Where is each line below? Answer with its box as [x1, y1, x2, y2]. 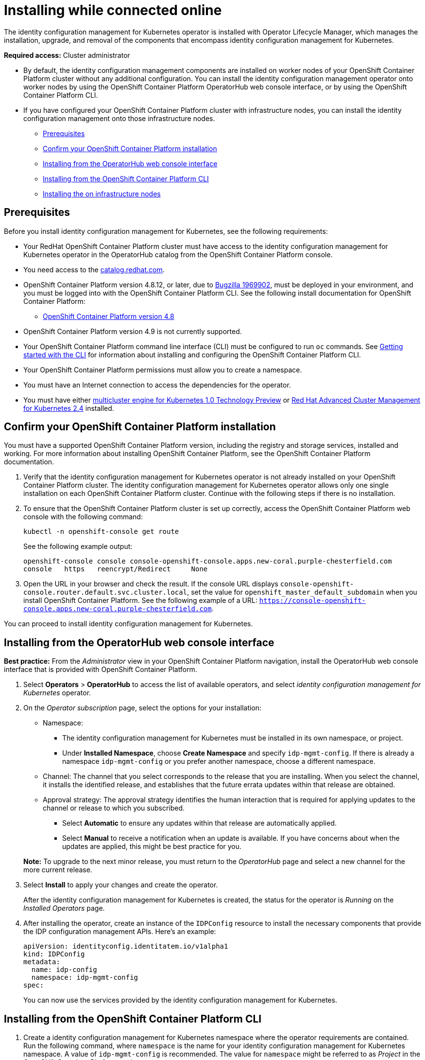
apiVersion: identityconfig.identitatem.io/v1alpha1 [23, 942, 228, 951]
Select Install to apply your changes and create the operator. [23, 881, 218, 889]
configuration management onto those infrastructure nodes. [23, 114, 215, 123]
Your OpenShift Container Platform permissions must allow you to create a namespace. [23, 365, 302, 374]
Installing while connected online [4, 2, 222, 18]
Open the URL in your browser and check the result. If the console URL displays [23, 580, 278, 588]
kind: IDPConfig [23, 950, 85, 958]
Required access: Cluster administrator [4, 51, 130, 59]
